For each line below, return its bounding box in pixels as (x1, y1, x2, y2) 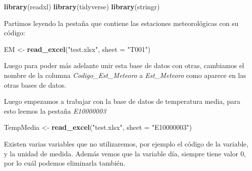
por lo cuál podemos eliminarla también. (4, 158, 126, 168)
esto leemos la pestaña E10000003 (4, 105, 106, 116)
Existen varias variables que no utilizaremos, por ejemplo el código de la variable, (4, 138, 249, 148)
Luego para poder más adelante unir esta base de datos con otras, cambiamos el (4, 60, 244, 71)
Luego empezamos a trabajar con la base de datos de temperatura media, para (4, 96, 241, 106)
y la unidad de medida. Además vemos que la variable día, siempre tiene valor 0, (4, 148, 246, 158)
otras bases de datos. (4, 79, 67, 90)
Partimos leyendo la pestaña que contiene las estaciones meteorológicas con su (4, 18, 239, 28)
